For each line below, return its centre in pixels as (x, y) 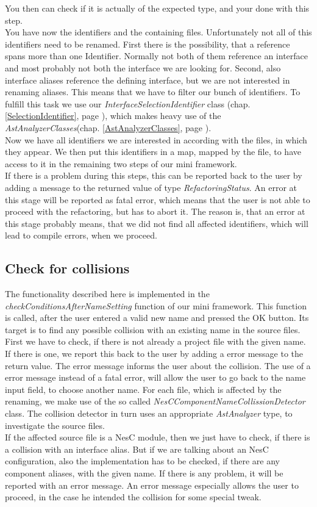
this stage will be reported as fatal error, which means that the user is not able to (158, 199)
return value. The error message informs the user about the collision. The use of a (158, 365)
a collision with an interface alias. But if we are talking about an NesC (137, 449)
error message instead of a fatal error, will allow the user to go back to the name (155, 377)
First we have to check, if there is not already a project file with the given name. (155, 341)
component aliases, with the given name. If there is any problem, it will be (144, 473)
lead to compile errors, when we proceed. (81, 235)
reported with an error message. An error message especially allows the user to (152, 485)
